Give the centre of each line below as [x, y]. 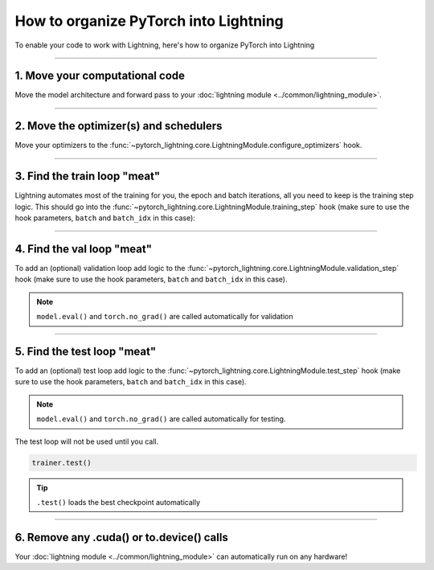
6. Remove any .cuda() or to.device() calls [121, 537]
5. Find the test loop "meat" [86, 351]
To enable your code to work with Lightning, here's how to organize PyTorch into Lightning [165, 45]
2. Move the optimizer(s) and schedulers [119, 126]
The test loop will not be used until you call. [87, 441]
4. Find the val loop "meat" [84, 249]
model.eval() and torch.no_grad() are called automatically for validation [165, 317]
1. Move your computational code [100, 76]
